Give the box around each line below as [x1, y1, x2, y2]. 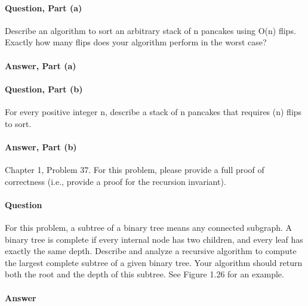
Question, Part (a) [5, 1, 82, 14]
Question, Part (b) [5, 82, 83, 95]
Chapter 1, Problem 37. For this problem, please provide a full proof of [5, 163, 264, 175]
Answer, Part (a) [5, 59, 76, 72]
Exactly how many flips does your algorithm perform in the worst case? [5, 36, 267, 48]
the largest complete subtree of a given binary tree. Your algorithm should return [5, 256, 303, 268]
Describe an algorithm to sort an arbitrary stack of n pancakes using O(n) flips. [5, 24, 296, 36]
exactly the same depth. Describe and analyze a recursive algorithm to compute [5, 245, 297, 257]
